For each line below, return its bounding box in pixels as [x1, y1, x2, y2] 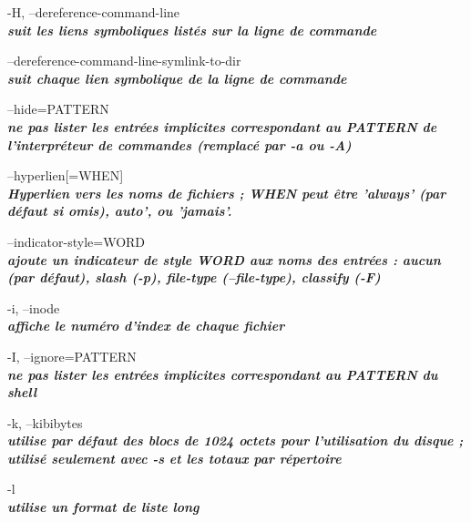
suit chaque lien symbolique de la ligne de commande [7, 68, 347, 87]
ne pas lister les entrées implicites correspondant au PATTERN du [7, 364, 438, 384]
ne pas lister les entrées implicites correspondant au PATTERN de [7, 117, 437, 136]
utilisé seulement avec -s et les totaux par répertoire [7, 448, 342, 467]
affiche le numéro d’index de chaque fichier [7, 316, 285, 335]
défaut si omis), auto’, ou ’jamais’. [7, 201, 232, 220]
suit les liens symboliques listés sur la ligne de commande [7, 20, 377, 39]
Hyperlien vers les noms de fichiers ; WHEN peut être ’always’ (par [7, 183, 446, 202]
